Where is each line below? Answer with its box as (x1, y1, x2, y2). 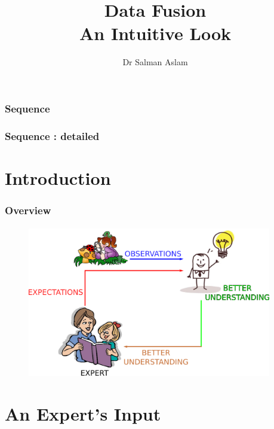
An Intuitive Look (79, 21, 231, 45)
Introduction (5, 165, 111, 190)
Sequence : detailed (5, 128, 100, 143)
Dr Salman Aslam (122, 56, 188, 68)
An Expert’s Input (5, 401, 161, 426)
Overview (5, 202, 51, 217)
